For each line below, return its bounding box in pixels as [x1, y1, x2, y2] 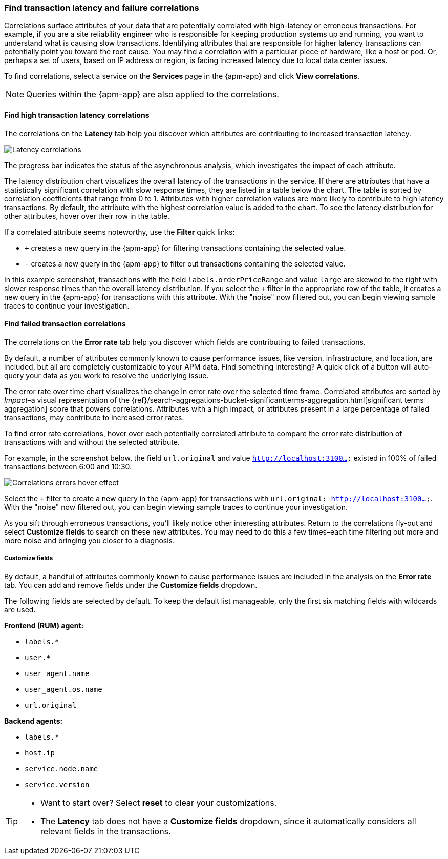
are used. [4, 605, 36, 614]
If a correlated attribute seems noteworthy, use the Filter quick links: [4, 227, 235, 236]
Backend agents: [4, 716, 63, 725]
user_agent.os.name [25, 685, 102, 693]
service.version [25, 780, 90, 789]
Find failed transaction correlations [4, 319, 126, 329]
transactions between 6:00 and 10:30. [4, 462, 132, 471]
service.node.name [25, 764, 98, 773]
